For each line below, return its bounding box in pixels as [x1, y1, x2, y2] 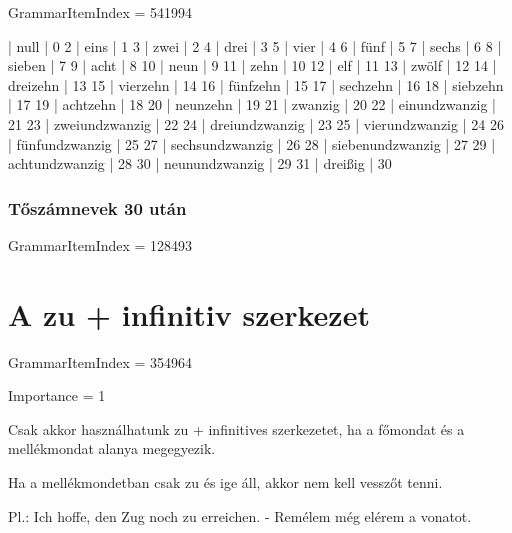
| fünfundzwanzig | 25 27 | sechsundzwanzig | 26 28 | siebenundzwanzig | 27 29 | [8, 133, 496, 154]
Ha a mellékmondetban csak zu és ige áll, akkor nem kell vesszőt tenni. [8, 472, 443, 493]
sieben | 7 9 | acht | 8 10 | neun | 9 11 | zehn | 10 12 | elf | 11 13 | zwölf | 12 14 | [8, 55, 497, 76]
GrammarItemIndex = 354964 [8, 351, 193, 372]
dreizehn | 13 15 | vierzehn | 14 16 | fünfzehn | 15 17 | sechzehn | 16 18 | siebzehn [8, 74, 504, 95]
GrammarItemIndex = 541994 [8, 2, 193, 22]
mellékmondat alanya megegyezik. [8, 438, 216, 459]
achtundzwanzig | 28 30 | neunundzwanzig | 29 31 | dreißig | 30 [8, 153, 392, 174]
